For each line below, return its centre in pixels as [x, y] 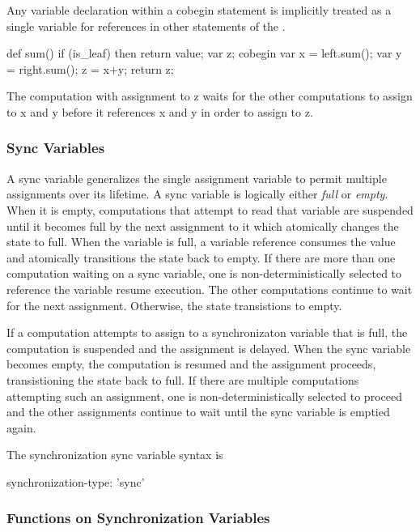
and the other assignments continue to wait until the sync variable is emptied [198, 412]
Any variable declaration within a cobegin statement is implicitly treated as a [199, 10]
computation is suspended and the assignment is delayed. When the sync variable [209, 348]
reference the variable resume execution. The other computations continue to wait [210, 289]
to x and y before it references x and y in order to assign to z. [160, 111]
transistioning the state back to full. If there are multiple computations [183, 379]
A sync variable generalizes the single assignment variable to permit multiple [197, 178]
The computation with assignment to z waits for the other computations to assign [210, 96]
